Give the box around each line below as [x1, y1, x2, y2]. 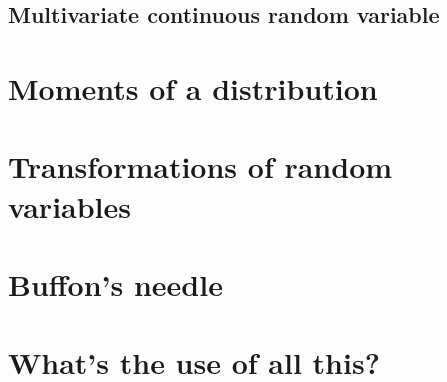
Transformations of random [8, 146, 393, 187]
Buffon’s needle [8, 263, 223, 304]
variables [8, 185, 132, 226]
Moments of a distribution [8, 67, 378, 108]
